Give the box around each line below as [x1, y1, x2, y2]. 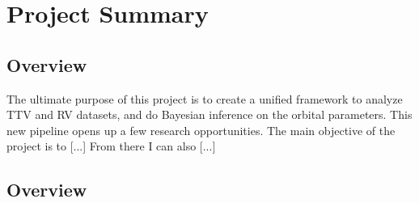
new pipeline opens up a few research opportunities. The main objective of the [6, 121, 396, 138]
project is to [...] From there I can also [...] [6, 137, 216, 154]
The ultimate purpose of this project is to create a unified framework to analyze [6, 90, 403, 107]
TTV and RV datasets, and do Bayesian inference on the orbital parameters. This [6, 106, 413, 123]
